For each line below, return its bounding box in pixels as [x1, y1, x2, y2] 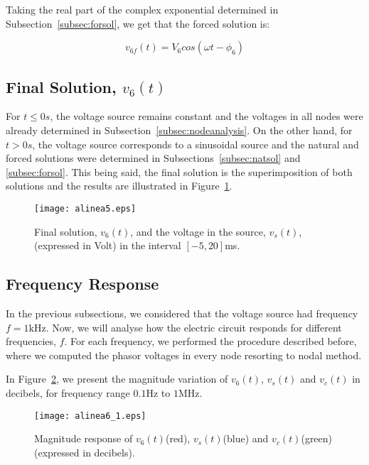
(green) [301, 431, 333, 446]
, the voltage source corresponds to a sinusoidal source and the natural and [32, 136, 359, 151]
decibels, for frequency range [6, 385, 130, 400]
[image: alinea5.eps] [34, 203, 137, 214]
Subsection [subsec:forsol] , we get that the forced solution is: [6, 16, 270, 31]
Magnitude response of [34, 431, 133, 446]
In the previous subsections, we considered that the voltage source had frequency [6, 306, 358, 320]
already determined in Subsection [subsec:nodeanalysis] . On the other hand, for [6, 122, 353, 137]
